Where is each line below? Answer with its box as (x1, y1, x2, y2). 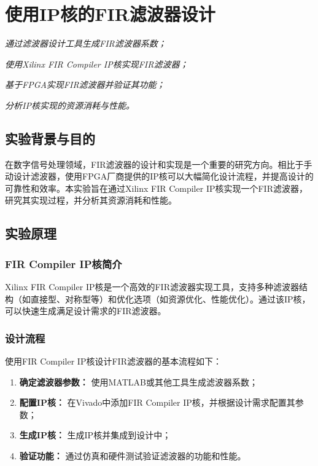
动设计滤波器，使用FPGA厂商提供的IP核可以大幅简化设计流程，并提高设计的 (5, 170, 314, 183)
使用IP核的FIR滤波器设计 (5, 1, 215, 26)
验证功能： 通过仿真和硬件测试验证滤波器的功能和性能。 (19, 449, 246, 462)
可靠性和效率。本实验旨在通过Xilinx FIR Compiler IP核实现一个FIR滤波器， (5, 181, 308, 194)
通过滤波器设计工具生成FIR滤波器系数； (5, 37, 166, 50)
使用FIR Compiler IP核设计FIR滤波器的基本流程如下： (5, 355, 222, 368)
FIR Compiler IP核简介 (5, 256, 122, 271)
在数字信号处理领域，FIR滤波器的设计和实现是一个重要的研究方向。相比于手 (5, 157, 312, 170)
